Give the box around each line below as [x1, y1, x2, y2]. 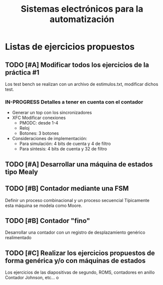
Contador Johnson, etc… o [5, 275, 59, 281]
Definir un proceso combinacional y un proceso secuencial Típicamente [5, 197, 150, 203]
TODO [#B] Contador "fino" [5, 216, 90, 225]
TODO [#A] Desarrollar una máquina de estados [5, 160, 153, 168]
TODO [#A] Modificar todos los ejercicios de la [5, 61, 149, 69]
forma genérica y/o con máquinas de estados [5, 256, 146, 265]
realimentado [5, 235, 32, 241]
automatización [49, 14, 115, 25]
